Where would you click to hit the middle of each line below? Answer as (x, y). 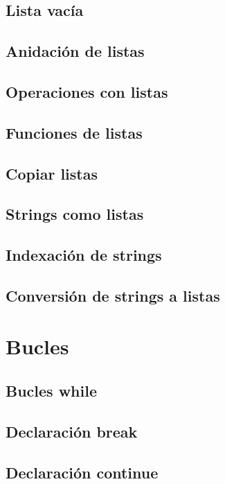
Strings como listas (75, 214)
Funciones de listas (74, 132)
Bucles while (52, 391)
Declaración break (72, 431)
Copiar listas (52, 173)
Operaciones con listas (87, 91)
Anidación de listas (75, 51)
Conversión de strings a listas (113, 295)
